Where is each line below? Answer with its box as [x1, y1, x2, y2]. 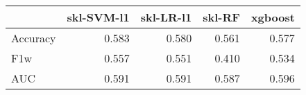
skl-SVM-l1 [67, 9, 130, 25]
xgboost [250, 9, 295, 25]
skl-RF [203, 9, 240, 25]
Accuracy [11, 30, 56, 46]
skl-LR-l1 [140, 9, 192, 25]
